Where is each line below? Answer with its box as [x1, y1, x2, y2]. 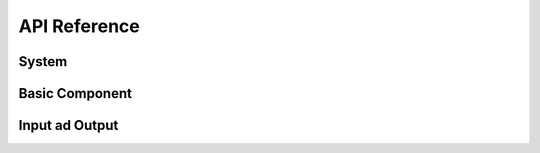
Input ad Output [18, 117, 119, 134]
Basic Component [18, 85, 132, 102]
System [18, 53, 68, 70]
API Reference [18, 15, 140, 37]
